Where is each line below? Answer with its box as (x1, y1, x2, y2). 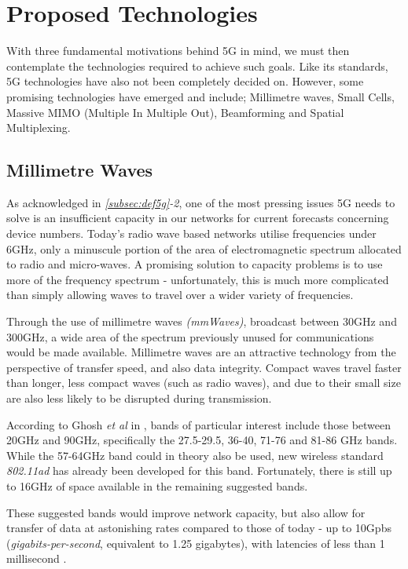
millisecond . (6, 550, 67, 567)
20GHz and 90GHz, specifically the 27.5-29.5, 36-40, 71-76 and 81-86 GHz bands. (6, 432, 398, 448)
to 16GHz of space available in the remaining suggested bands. (6, 477, 308, 494)
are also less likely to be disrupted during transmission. (6, 390, 272, 407)
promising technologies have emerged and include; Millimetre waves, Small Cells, (6, 88, 395, 104)
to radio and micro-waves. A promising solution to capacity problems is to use (6, 256, 383, 272)
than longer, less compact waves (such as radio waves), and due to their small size (6, 374, 401, 391)
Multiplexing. (6, 119, 71, 136)
